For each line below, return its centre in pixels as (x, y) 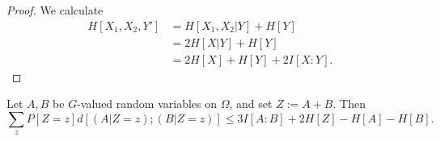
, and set (251, 104)
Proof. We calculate (55, 10)
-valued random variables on (147, 104)
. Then (349, 104)
